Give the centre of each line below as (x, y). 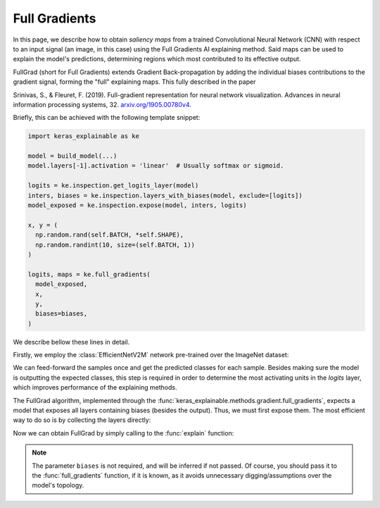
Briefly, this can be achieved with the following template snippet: (107, 118)
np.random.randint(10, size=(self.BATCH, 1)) (115, 244)
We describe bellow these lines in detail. (71, 342)
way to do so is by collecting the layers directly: (82, 420)
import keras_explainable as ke (84, 136)
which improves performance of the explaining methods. (95, 388)
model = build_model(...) (72, 156)
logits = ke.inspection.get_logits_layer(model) (113, 186)
